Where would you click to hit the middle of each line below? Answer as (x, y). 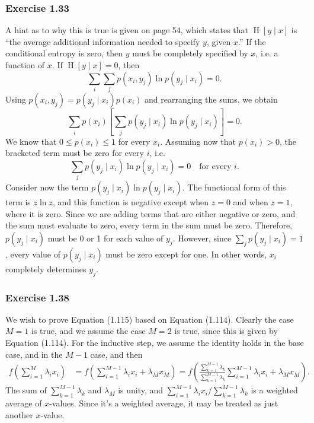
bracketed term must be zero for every (75, 153)
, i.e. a (267, 53)
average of (24, 403)
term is (18, 202)
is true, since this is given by (226, 331)
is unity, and (141, 390)
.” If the (252, 41)
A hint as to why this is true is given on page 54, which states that (127, 30)
